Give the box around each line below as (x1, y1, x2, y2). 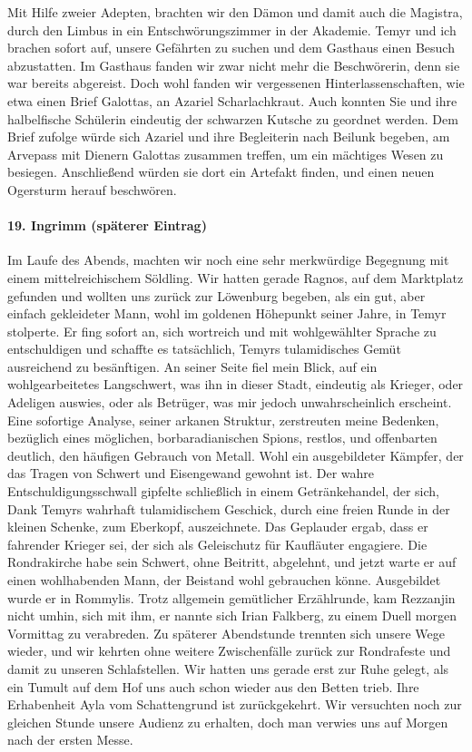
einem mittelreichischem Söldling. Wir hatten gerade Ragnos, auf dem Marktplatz (7, 268, 464, 287)
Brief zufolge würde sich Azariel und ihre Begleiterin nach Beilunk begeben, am (7, 127, 450, 146)
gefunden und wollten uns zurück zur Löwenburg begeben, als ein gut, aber (7, 286, 426, 305)
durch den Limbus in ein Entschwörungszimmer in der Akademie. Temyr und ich (7, 20, 457, 39)
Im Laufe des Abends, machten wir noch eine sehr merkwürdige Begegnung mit (7, 250, 449, 269)
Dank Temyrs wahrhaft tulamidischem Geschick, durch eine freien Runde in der (7, 499, 450, 518)
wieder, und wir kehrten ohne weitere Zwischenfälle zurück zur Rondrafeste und (7, 641, 451, 660)
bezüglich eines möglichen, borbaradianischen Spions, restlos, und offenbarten (7, 428, 438, 447)
